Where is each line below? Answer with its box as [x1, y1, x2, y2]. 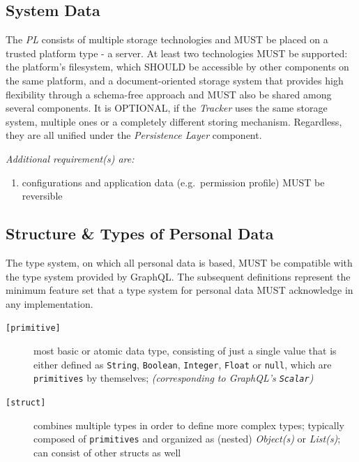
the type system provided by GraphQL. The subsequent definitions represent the [6, 269, 351, 283]
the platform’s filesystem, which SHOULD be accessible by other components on [6, 59, 349, 74]
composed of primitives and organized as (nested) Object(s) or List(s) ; [33, 431, 341, 446]
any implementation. [6, 296, 93, 311]
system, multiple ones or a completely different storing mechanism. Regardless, [6, 114, 342, 128]
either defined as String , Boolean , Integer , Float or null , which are [33, 357, 332, 371]
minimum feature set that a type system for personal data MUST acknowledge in [6, 283, 353, 297]
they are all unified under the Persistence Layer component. [6, 128, 262, 142]
